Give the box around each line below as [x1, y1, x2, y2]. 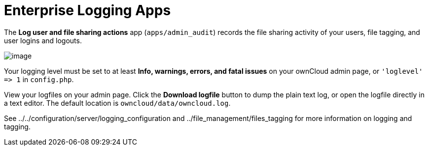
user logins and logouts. [4, 36, 82, 45]
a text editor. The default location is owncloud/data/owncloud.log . [4, 98, 231, 107]
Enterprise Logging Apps [4, 2, 171, 19]
